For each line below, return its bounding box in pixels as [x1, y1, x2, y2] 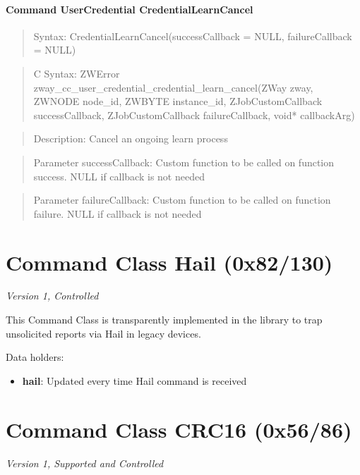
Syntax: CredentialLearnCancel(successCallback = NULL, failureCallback [33, 28, 352, 43]
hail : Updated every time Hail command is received [22, 373, 247, 388]
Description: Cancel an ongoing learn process [33, 131, 228, 146]
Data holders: [6, 350, 64, 364]
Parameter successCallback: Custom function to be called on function [33, 154, 335, 169]
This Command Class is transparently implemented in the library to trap [6, 312, 323, 327]
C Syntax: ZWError [33, 66, 120, 80]
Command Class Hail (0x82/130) [6, 247, 333, 276]
